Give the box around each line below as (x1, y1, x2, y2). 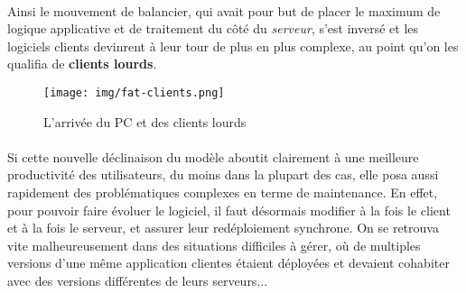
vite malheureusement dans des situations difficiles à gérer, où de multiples (7, 235, 421, 254)
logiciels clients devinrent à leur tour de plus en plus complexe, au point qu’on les (7, 36, 459, 55)
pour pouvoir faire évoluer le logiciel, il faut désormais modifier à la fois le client (7, 200, 451, 219)
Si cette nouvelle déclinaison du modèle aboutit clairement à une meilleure (7, 147, 419, 166)
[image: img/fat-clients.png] (43, 86, 225, 99)
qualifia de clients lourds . (7, 54, 157, 73)
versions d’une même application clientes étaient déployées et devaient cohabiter (7, 253, 450, 272)
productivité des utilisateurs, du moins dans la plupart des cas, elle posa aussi (7, 165, 439, 184)
